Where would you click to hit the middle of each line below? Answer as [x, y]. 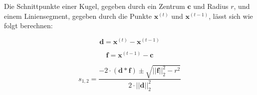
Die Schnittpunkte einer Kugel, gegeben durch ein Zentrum [95, 6]
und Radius [211, 6]
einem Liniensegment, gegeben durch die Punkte [78, 16]
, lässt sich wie [231, 16]
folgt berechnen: [28, 25]
